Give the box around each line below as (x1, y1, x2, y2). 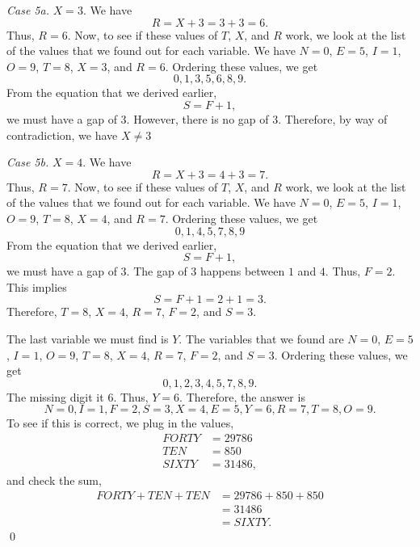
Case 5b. (6, 154, 49, 170)
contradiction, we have (6, 126, 118, 143)
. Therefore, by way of (278, 110, 388, 127)
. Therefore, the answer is (179, 388, 305, 405)
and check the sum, (6, 471, 102, 488)
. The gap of (126, 263, 187, 280)
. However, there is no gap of (126, 110, 269, 127)
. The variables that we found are (178, 330, 344, 347)
